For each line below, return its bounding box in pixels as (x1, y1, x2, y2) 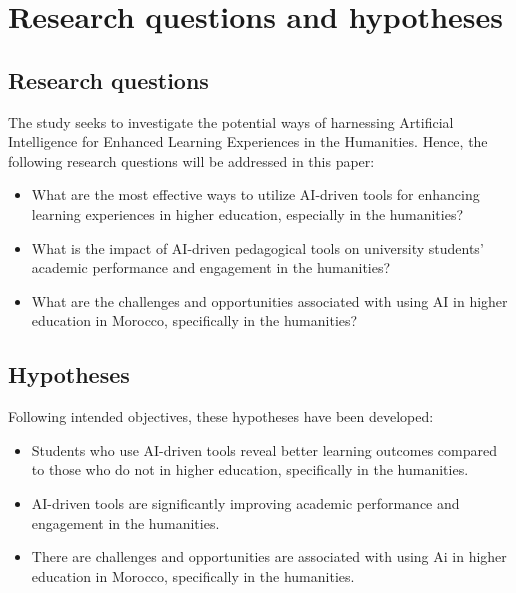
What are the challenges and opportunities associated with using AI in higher (31, 290, 508, 311)
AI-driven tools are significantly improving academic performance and (31, 492, 460, 513)
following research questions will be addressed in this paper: (8, 150, 375, 171)
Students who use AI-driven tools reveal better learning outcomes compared (31, 439, 498, 460)
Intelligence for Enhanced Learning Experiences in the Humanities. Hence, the (8, 131, 488, 152)
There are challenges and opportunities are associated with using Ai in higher (31, 546, 507, 567)
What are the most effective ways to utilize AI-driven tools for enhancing (31, 184, 480, 205)
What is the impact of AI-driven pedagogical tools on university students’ (31, 237, 484, 258)
